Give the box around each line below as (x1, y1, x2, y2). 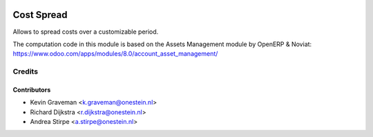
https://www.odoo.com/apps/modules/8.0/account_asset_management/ (12, 50, 218, 58)
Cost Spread (12, 9, 68, 21)
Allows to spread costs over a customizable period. (12, 28, 159, 36)
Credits (12, 67, 38, 76)
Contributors (12, 85, 51, 94)
